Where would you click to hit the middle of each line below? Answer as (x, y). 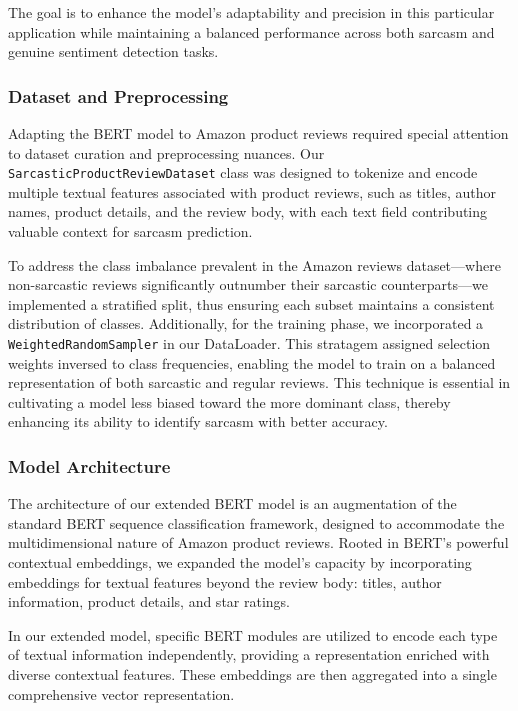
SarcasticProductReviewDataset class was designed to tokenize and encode (243, 172)
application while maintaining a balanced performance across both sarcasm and (251, 31)
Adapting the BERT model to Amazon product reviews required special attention (258, 133)
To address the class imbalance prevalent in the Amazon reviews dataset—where (254, 264)
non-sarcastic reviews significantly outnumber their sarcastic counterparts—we (248, 284)
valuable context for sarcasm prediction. (130, 231)
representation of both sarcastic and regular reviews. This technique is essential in (259, 382)
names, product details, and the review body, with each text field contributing (248, 211)
